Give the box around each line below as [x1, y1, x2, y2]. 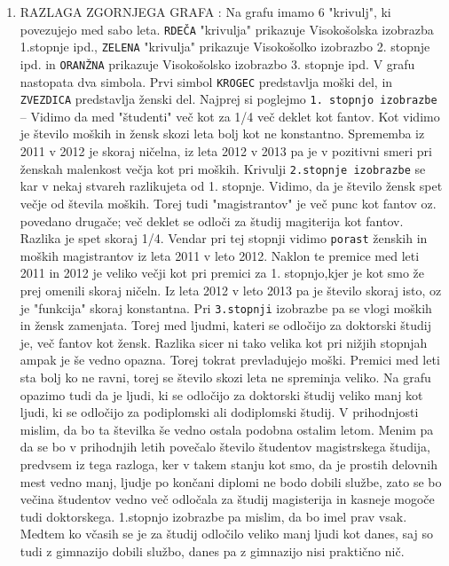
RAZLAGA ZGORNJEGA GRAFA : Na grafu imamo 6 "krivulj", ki [20, 3, 391, 20]
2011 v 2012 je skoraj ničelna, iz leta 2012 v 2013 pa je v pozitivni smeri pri [20, 142, 432, 161]
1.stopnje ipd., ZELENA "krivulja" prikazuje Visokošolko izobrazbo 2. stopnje [20, 37, 430, 56]
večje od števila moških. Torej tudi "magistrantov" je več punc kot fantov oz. [20, 193, 437, 212]
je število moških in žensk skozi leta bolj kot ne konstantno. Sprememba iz [20, 124, 425, 143]
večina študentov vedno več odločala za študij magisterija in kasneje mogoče [20, 490, 435, 508]
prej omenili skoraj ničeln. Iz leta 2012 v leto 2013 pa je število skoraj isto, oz [20, 280, 442, 299]
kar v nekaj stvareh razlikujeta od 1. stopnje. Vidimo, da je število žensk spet [20, 177, 443, 195]
